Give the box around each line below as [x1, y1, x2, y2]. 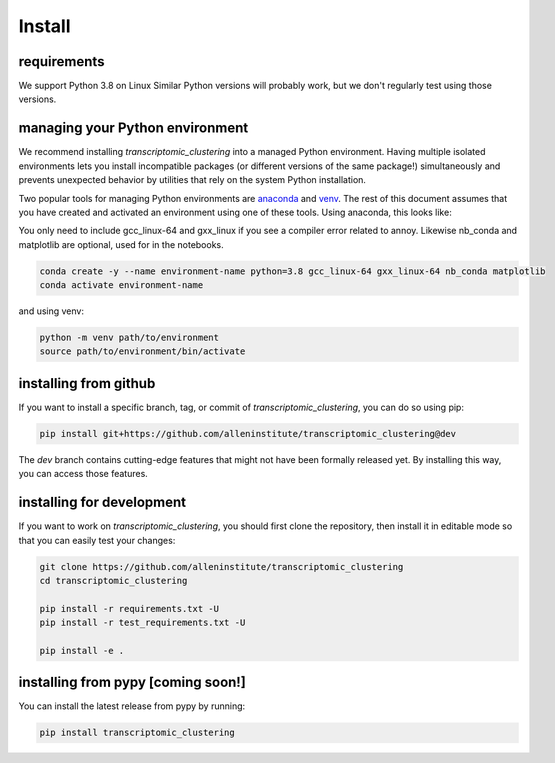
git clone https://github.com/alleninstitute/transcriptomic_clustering [39, 561, 404, 572]
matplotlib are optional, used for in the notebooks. [18, 238, 224, 250]
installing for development [18, 494, 187, 511]
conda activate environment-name [39, 280, 204, 291]
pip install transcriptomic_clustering [39, 727, 235, 739]
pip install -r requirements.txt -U [39, 603, 220, 614]
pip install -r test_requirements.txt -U [39, 617, 246, 629]
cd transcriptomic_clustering [39, 575, 188, 586]
